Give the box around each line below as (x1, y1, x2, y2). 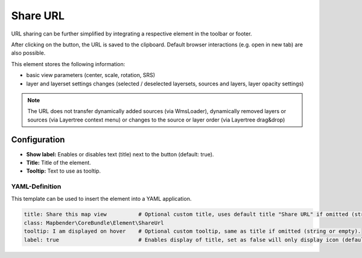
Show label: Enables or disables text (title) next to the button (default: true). (26, 150, 214, 158)
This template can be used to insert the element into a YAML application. (11, 195, 192, 202)
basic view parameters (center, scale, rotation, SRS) (26, 72, 156, 79)
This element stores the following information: (11, 60, 125, 67)
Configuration (11, 135, 65, 145)
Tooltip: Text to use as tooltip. (26, 167, 101, 174)
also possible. (11, 49, 46, 57)
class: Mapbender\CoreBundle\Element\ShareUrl (24, 220, 164, 226)
